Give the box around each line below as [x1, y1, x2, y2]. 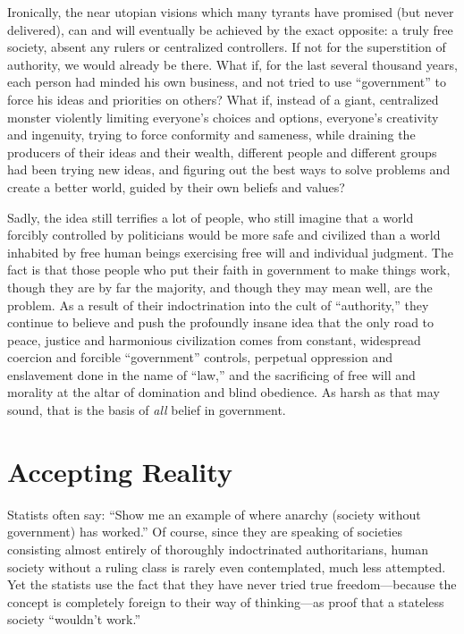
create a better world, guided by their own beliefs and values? [7, 177, 345, 196]
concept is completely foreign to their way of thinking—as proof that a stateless [7, 592, 444, 611]
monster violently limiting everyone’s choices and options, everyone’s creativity [7, 107, 439, 126]
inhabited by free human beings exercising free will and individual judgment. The [7, 242, 453, 261]
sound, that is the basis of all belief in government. [7, 401, 286, 419]
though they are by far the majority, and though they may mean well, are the [7, 277, 433, 296]
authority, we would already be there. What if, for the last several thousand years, [7, 55, 458, 73]
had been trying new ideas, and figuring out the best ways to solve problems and [7, 160, 451, 179]
